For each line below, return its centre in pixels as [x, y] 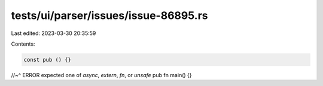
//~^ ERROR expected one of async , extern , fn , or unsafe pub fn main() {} [101, 75]
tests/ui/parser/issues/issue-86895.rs [109, 15]
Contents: [23, 44]
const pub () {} [48, 60]
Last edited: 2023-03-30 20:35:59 [54, 33]
